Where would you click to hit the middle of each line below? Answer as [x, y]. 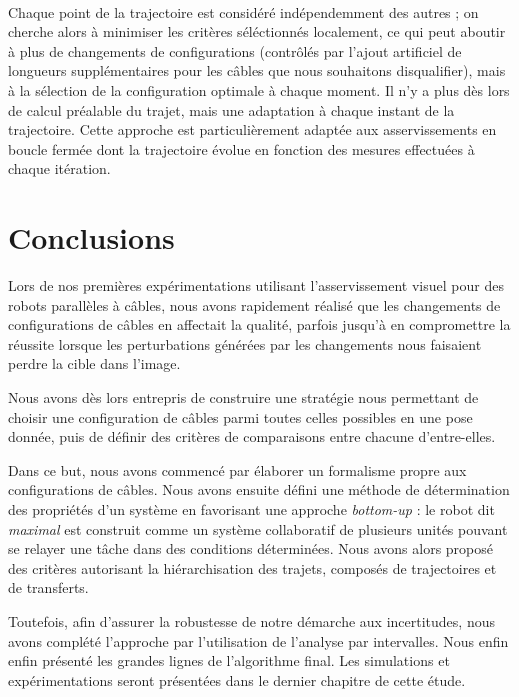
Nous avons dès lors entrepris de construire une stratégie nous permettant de [243, 397]
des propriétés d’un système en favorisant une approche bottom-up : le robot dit [251, 509]
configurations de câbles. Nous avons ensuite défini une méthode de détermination [259, 489]
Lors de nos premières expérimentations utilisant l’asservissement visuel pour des [256, 285]
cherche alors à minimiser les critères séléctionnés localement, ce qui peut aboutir [257, 31]
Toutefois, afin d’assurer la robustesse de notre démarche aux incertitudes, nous [251, 620]
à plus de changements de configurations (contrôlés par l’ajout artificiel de [235, 50]
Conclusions [91, 237]
